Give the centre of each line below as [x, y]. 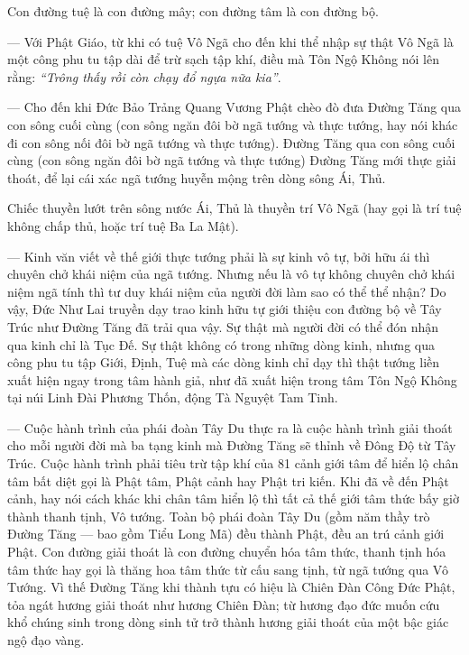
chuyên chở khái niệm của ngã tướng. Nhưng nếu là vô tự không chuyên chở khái [231, 274]
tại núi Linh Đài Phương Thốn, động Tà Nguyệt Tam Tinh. [173, 397]
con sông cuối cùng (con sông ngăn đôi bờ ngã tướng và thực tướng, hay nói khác [233, 124]
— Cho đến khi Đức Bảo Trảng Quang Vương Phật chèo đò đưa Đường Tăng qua [234, 107]
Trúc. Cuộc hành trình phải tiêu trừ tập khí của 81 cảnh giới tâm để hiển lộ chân [233, 463]
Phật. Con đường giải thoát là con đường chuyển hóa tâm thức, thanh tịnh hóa [227, 552]
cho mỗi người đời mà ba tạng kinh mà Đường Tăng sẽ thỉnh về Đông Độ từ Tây [232, 445]
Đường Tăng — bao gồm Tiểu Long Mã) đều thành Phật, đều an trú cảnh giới [226, 534]
